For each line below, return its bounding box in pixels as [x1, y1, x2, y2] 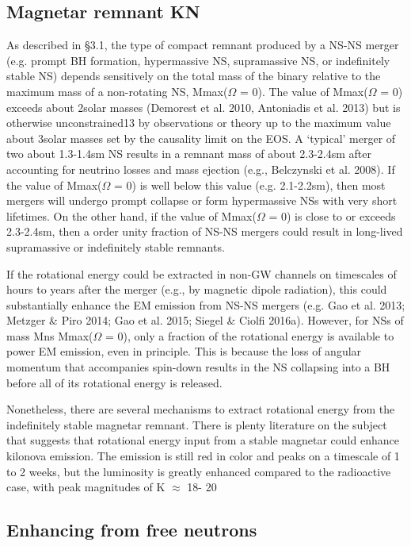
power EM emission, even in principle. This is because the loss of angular [6, 343, 362, 360]
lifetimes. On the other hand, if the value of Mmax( [6, 207, 257, 224]
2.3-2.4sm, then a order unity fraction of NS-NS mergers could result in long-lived [6, 223, 403, 240]
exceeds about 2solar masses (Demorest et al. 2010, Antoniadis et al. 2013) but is [6, 98, 401, 115]
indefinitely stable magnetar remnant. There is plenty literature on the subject [6, 416, 387, 433]
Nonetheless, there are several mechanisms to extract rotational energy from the [6, 401, 395, 417]
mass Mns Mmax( [6, 327, 93, 344]
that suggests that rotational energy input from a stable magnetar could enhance [6, 432, 399, 448]
